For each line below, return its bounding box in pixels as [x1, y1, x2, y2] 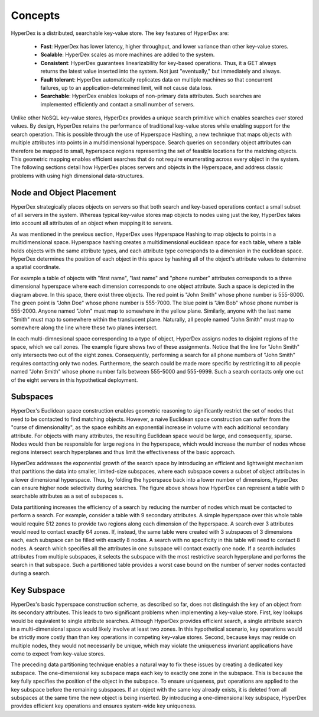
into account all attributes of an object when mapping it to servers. [11, 219, 173, 227]
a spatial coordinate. [11, 264, 61, 271]
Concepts [11, 9, 60, 22]
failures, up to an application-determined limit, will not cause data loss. [40, 84, 213, 91]
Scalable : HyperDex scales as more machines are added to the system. [40, 51, 215, 59]
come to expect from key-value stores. [11, 650, 106, 657]
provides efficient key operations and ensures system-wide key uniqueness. [11, 702, 197, 709]
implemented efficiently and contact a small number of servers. [40, 100, 195, 108]
